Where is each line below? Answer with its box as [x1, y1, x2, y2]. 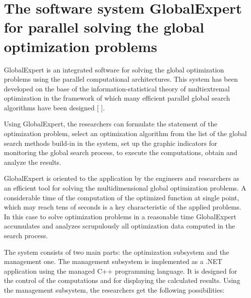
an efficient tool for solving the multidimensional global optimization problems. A [4, 183, 246, 193]
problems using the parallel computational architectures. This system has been [4, 74, 238, 84]
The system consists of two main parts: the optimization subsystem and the [4, 246, 229, 257]
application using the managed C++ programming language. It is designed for [4, 265, 237, 276]
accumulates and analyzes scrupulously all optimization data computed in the [4, 221, 235, 231]
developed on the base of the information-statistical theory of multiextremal [4, 83, 230, 93]
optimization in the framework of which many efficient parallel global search [4, 93, 230, 103]
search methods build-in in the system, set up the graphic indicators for [4, 138, 218, 148]
